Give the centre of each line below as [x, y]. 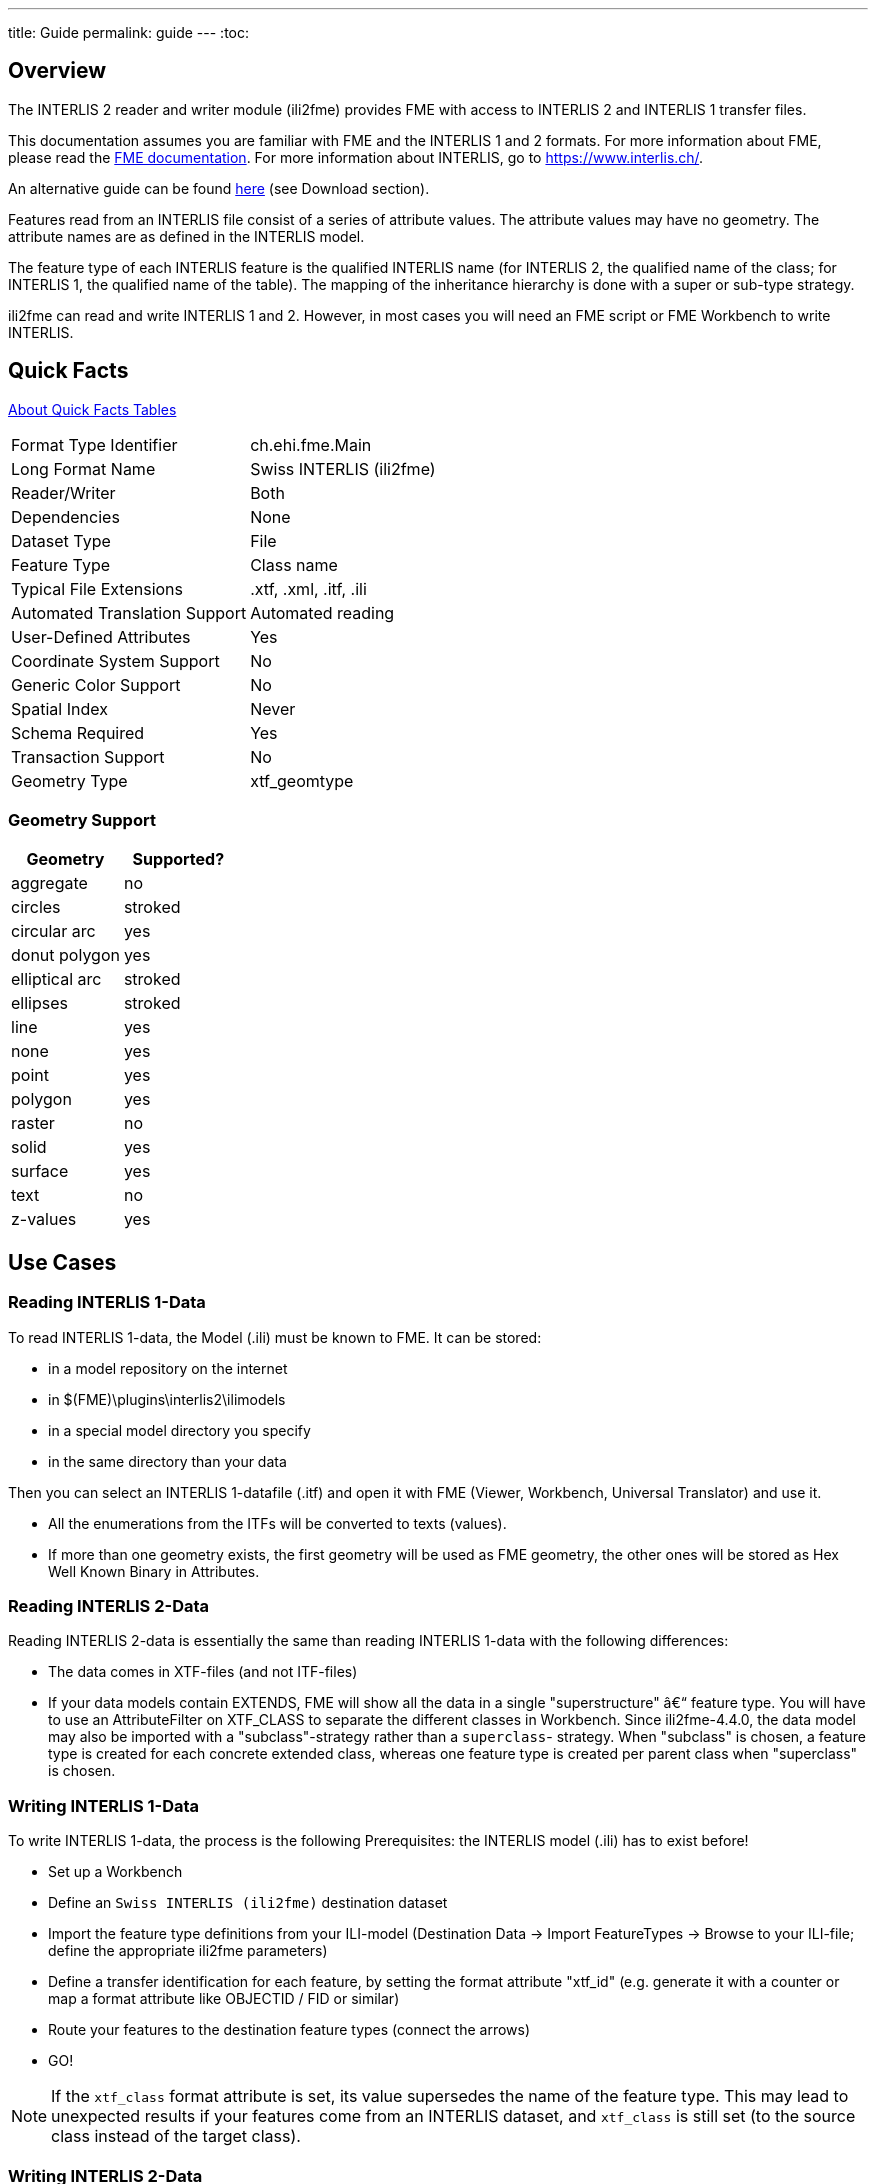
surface [40, 1171]
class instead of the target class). [176, 2136]
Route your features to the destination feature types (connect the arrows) [289, 2030]
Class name [294, 564]
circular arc [53, 931]
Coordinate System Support [115, 660]
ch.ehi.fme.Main [311, 444]
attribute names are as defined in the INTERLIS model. [186, 236]
